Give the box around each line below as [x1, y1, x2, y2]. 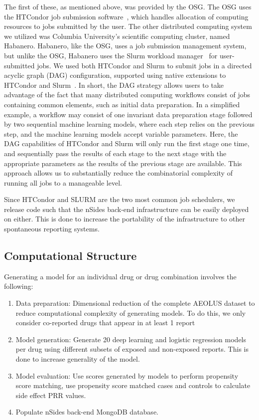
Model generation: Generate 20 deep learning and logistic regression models [15, 334, 247, 344]
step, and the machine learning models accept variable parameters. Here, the [4, 128, 238, 139]
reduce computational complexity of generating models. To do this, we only [15, 307, 246, 318]
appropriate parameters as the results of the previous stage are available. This [4, 158, 242, 168]
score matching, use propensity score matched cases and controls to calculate [15, 380, 251, 391]
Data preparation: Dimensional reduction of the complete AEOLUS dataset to [15, 298, 255, 308]
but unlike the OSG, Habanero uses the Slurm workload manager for [4, 50, 218, 60]
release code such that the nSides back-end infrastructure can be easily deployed [4, 204, 249, 214]
